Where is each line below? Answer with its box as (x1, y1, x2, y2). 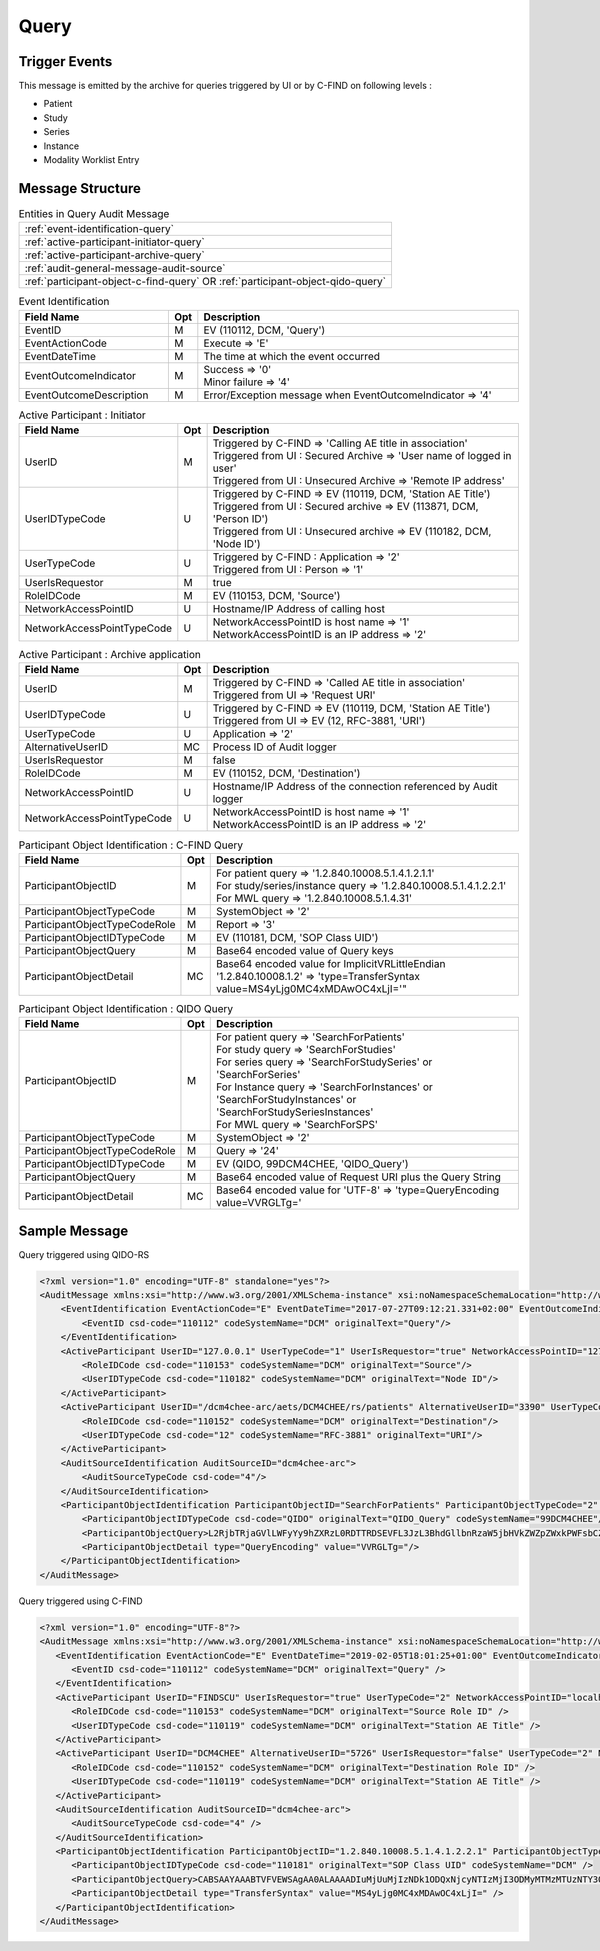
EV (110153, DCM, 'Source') (212, 589, 341, 603)
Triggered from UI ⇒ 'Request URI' (212, 688, 376, 702)
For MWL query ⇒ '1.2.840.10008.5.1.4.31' (215, 891, 413, 905)
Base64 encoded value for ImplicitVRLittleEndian (215, 956, 446, 970)
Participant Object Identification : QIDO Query (18, 1001, 234, 1015)
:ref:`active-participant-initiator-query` (24, 235, 205, 249)
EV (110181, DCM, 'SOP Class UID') (215, 930, 379, 944)
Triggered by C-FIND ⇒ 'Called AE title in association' (212, 676, 466, 690)
